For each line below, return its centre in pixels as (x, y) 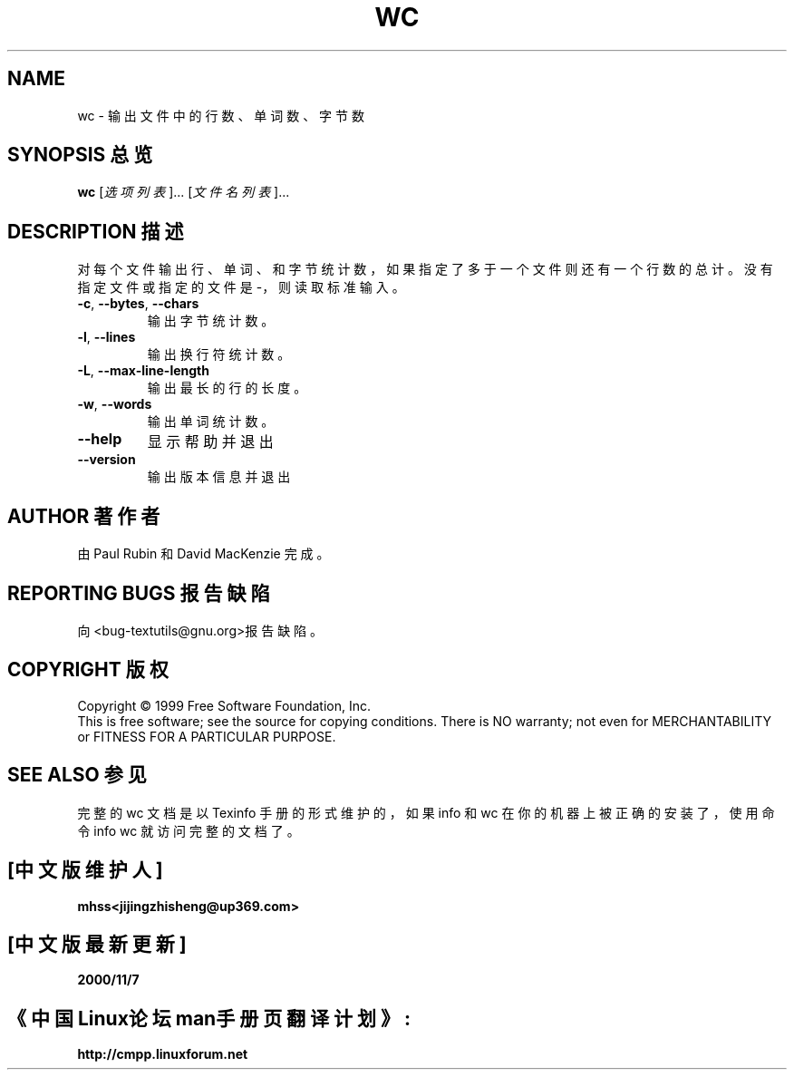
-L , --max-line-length (143, 371)
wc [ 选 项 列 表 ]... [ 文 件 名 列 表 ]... (184, 192)
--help (100, 439)
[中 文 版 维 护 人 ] (85, 870)
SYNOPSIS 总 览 (80, 155)
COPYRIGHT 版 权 (88, 670)
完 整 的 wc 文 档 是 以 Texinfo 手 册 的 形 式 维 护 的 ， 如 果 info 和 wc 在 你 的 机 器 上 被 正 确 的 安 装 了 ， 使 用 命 (426, 812)
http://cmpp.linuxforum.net (163, 1054)
